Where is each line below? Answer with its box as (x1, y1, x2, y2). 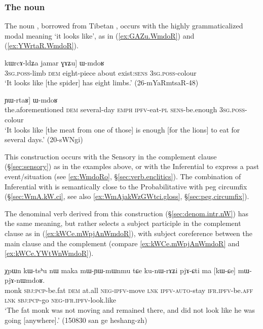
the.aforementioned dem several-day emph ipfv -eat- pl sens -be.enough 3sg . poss (5, 104, 245, 115)
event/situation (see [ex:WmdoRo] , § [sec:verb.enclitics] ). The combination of (5, 171, 241, 181)
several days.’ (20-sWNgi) (5, 134, 83, 145)
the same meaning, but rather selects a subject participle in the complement (5, 218, 241, 228)
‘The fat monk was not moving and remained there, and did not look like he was (5, 305, 255, 315)
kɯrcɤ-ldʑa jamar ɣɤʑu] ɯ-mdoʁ (5, 57, 104, 68)
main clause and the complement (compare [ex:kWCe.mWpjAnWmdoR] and (5, 238, 240, 248)
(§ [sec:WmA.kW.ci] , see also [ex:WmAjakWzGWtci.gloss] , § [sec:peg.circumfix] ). (5, 191, 249, 202)
